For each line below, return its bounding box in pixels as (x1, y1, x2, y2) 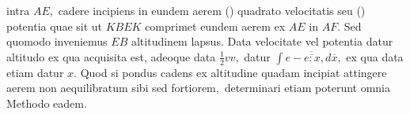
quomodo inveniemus (6, 33, 108, 50)
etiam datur (6, 64, 64, 80)
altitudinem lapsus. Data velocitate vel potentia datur (131, 33, 393, 50)
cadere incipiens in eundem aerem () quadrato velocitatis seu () (58, 2, 366, 18)
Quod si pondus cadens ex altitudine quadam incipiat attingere (80, 64, 387, 80)
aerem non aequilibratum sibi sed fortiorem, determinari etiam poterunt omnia (6, 79, 391, 96)
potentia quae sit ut (6, 17, 103, 34)
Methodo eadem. (6, 94, 87, 111)
